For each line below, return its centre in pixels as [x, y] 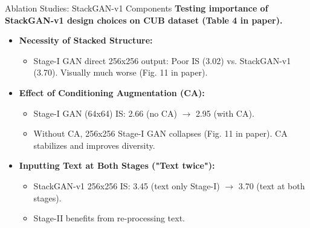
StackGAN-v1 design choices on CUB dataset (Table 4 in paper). [144, 20]
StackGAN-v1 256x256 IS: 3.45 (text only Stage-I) [127, 185]
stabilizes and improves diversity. [94, 145]
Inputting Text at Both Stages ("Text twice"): [117, 165]
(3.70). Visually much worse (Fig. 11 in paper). [121, 72]
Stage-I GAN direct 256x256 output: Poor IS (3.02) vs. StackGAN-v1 [162, 60]
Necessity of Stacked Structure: [86, 40]
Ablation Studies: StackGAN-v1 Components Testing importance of [137, 8]
